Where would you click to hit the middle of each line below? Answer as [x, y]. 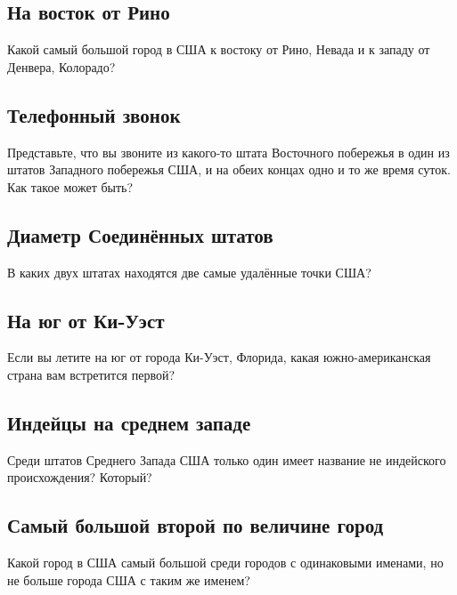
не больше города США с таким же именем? [129, 579]
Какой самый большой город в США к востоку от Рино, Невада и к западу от [219, 49]
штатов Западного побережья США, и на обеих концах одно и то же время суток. [229, 169]
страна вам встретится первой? [91, 374]
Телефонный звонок [94, 114]
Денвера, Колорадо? [61, 66]
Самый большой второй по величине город [196, 525]
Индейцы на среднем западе [129, 422]
